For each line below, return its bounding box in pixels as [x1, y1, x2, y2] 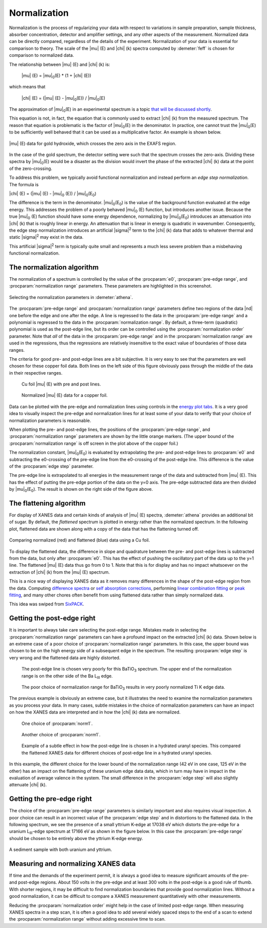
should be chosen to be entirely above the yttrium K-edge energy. [9, 835, 143, 841]
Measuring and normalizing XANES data [9, 859, 136, 868]
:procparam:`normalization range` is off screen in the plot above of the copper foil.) [9, 440, 178, 446]
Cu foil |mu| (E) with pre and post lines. [21, 381, 101, 387]
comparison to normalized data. [9, 52, 74, 58]
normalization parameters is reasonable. [9, 418, 91, 423]
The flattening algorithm [9, 499, 86, 507]
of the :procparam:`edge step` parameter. [9, 463, 94, 469]
